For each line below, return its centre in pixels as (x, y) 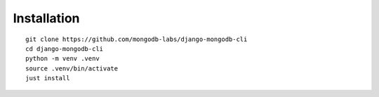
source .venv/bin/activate (72, 68)
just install (48, 78)
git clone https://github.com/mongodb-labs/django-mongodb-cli (137, 39)
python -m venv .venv (62, 59)
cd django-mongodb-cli (65, 48)
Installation (46, 18)
